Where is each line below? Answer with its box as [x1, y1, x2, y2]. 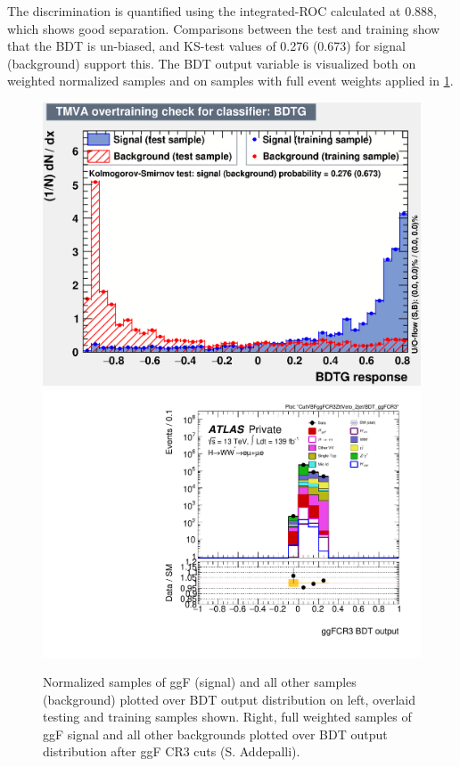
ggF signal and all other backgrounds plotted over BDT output [43, 724, 388, 743]
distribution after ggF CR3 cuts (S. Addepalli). [43, 742, 300, 761]
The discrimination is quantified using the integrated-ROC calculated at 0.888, [7, 2, 437, 20]
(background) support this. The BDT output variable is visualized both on [7, 53, 416, 72]
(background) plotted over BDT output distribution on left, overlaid [43, 689, 415, 708]
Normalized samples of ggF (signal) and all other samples [43, 673, 357, 691]
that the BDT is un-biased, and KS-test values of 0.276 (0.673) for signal [7, 37, 406, 55]
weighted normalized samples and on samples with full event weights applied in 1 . [7, 71, 454, 90]
